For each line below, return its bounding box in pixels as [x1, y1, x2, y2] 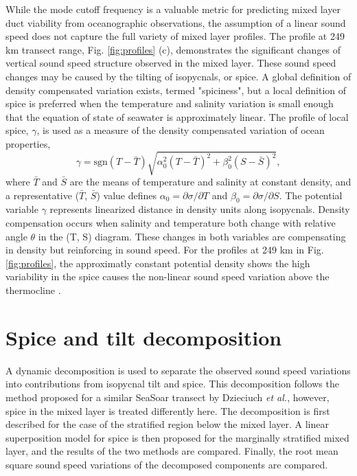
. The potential [279, 188, 343, 202]
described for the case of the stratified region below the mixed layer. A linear [5, 417, 330, 431]
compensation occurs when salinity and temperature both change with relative [5, 216, 336, 230]
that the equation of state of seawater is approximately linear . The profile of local [5, 109, 349, 124]
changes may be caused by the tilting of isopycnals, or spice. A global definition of [5, 69, 352, 83]
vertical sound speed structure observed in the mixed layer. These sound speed [5, 56, 336, 70]
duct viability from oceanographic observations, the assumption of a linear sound [5, 15, 346, 30]
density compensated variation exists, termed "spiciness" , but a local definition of [5, 82, 347, 97]
